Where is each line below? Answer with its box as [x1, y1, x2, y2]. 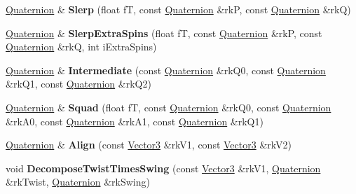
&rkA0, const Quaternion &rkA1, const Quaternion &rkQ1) [6, 113, 263, 128]
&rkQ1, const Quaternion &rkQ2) [6, 76, 151, 91]
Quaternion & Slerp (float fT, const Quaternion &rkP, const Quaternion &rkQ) [6, 2, 351, 16]
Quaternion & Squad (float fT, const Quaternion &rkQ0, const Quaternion [6, 99, 331, 114]
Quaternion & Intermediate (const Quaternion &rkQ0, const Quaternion [6, 62, 326, 77]
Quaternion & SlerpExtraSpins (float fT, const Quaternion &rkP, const [6, 25, 322, 40]
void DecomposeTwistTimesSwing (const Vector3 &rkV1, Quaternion [6, 160, 321, 175]
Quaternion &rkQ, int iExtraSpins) [6, 39, 157, 54]
